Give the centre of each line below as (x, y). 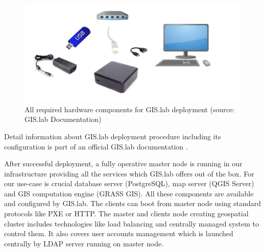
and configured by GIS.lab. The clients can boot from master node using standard (133, 203)
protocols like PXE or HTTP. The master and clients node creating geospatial (126, 213)
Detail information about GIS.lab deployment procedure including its (113, 136)
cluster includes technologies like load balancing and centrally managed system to (131, 223)
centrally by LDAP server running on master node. (84, 243)
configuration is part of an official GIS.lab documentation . (96, 146)
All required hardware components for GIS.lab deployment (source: (130, 109)
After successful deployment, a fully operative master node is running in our (123, 163)
